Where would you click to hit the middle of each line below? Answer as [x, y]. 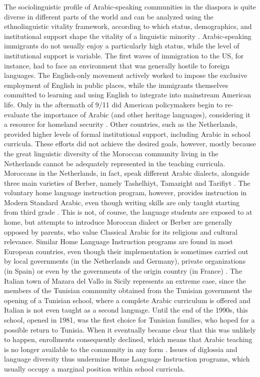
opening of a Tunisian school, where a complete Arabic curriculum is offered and [127, 300]
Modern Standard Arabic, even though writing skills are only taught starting [122, 202]
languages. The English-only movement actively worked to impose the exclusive [126, 75]
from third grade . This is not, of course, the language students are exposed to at [128, 212]
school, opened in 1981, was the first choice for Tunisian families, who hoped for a [129, 320]
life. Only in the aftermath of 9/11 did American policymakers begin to [113, 104]
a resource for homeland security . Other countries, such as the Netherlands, [121, 124]
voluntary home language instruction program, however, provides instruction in [125, 192]
